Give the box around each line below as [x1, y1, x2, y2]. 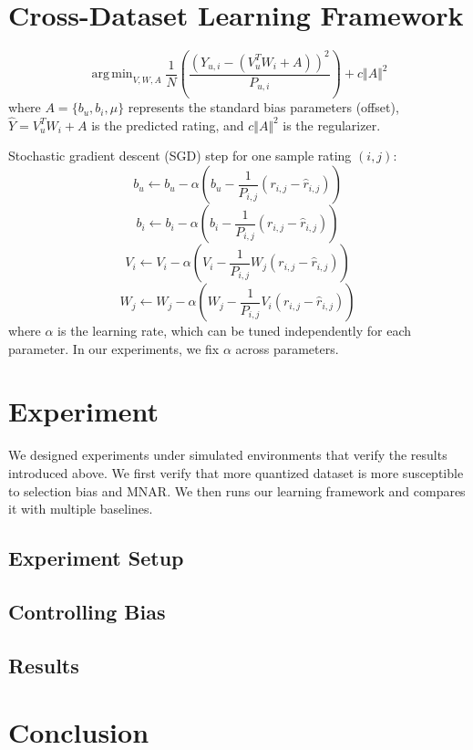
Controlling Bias [8, 597, 166, 625]
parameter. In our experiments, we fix [8, 339, 220, 358]
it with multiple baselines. [8, 499, 153, 518]
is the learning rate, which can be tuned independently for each [57, 321, 412, 340]
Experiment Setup [8, 544, 184, 572]
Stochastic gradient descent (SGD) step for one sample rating [8, 146, 352, 165]
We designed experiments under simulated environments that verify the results [8, 445, 447, 464]
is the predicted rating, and [91, 115, 244, 134]
